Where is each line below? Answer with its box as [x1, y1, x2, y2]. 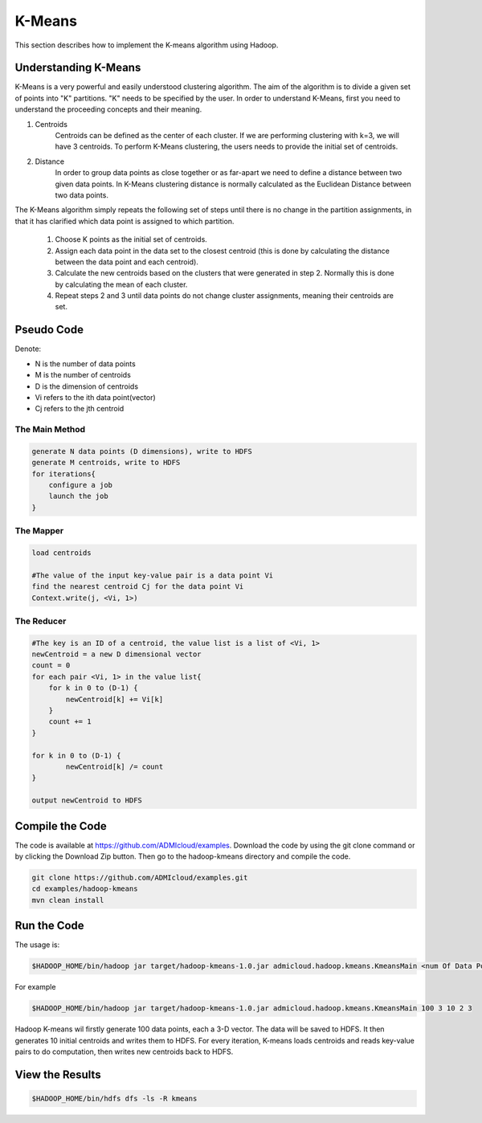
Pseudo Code [14, 323, 84, 337]
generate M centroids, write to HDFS [31, 458, 181, 468]
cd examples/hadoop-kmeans [31, 884, 138, 893]
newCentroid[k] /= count [65, 762, 164, 771]
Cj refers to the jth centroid [35, 404, 125, 414]
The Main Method [14, 424, 86, 435]
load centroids [31, 548, 92, 557]
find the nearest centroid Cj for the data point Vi [31, 582, 244, 591]
